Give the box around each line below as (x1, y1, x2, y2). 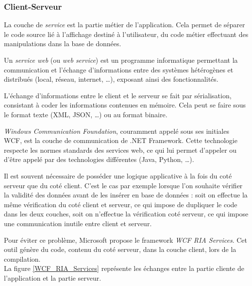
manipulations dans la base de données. (4, 38, 121, 49)
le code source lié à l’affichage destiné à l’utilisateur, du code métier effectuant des (4, 29, 249, 39)
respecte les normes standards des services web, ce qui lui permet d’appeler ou (4, 144, 237, 155)
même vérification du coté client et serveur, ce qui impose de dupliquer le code (4, 199, 237, 209)
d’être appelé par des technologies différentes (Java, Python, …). (4, 154, 194, 164)
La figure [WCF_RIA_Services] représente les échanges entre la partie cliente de (4, 263, 244, 273)
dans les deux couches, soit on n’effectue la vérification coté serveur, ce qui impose (4, 209, 249, 219)
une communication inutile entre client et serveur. (4, 218, 152, 228)
